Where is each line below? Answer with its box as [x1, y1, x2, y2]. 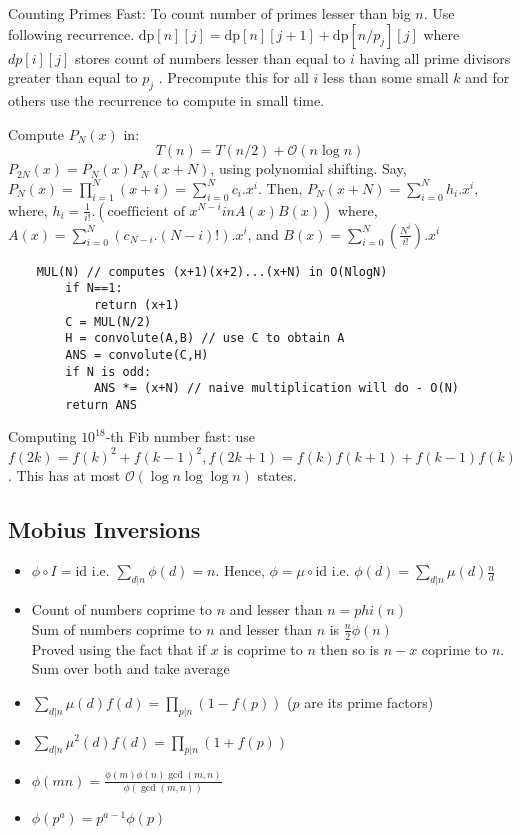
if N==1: [65, 281, 123, 296]
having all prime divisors [359, 47, 511, 68]
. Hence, [215, 560, 265, 581]
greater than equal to [8, 67, 138, 88]
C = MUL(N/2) [65, 314, 152, 329]
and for [465, 67, 510, 88]
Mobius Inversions [8, 513, 201, 544]
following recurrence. [8, 23, 135, 44]
